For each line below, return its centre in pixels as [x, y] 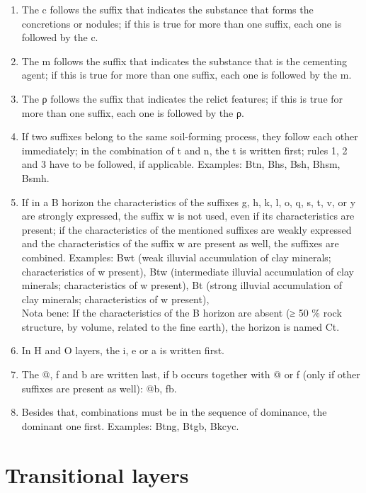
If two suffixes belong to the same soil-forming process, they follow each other [190, 136]
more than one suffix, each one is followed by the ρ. [133, 112]
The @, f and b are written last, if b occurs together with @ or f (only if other [191, 374]
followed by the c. [60, 37]
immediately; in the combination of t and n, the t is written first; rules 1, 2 [184, 150]
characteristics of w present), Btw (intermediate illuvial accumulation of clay [188, 271]
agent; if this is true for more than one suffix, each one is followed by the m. [187, 75]
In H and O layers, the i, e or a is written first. [123, 350]
